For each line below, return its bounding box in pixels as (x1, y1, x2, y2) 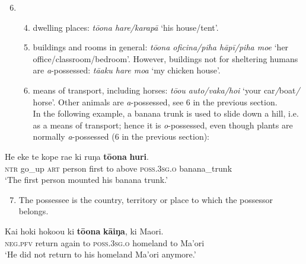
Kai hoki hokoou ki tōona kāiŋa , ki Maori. (5, 224, 164, 237)
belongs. (18, 205, 49, 217)
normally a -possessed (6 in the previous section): (33, 130, 210, 143)
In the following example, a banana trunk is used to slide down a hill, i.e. (33, 107, 299, 120)
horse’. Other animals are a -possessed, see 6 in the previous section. (33, 95, 278, 108)
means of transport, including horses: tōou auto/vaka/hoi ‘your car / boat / (33, 83, 300, 96)
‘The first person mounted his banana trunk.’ (5, 173, 168, 186)
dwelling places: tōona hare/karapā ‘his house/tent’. (33, 21, 219, 33)
